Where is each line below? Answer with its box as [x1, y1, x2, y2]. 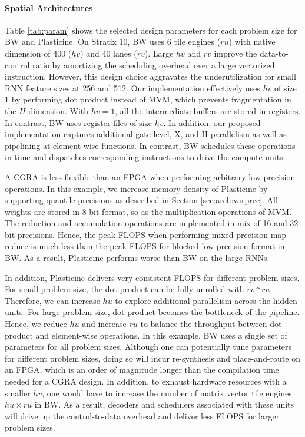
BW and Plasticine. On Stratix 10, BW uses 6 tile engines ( [5, 35, 221, 48]
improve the [214, 47, 257, 59]
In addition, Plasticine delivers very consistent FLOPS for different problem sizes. [5, 271, 300, 283]
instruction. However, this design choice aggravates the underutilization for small [5, 70, 296, 82]
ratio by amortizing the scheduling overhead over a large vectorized [32, 58, 275, 71]
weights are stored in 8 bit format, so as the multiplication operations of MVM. [5, 205, 292, 217]
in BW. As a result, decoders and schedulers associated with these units [34, 398, 294, 410]
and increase [82, 317, 127, 330]
